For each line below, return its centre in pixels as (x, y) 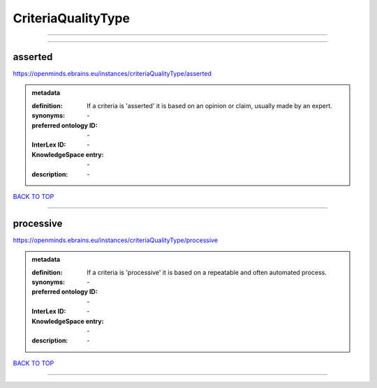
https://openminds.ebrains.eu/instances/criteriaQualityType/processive (116, 240)
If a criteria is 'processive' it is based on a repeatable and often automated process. (207, 272)
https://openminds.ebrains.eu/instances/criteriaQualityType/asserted (112, 74)
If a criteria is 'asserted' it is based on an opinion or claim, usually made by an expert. (209, 105)
